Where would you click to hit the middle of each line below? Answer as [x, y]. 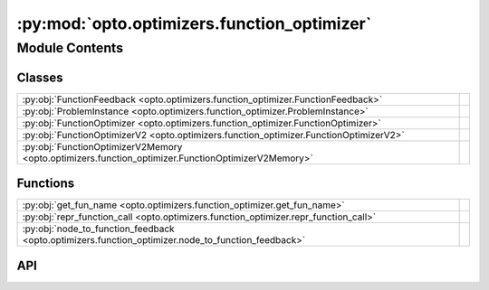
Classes [40, 77]
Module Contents [70, 48]
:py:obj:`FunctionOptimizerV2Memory [102, 146]
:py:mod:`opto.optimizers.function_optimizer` [194, 23]
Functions [46, 184]
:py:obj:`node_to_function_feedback [99, 229]
